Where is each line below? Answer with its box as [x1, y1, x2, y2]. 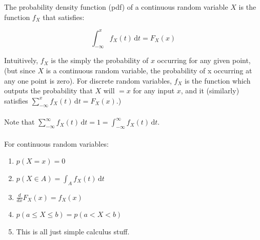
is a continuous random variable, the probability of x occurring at [46, 65, 252, 76]
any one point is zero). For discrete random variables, [4, 75, 172, 86]
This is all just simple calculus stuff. [16, 226, 130, 237]
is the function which [185, 75, 251, 86]
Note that [4, 116, 35, 127]
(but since [4, 65, 35, 76]
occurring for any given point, [157, 55, 251, 66]
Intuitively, [4, 55, 38, 66]
